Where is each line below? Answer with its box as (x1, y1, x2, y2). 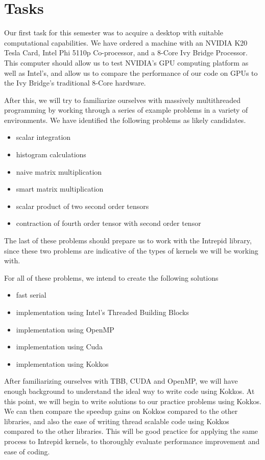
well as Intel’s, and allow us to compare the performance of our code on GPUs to (4, 67, 258, 78)
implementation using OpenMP (16, 324, 114, 334)
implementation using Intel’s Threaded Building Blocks (16, 307, 189, 317)
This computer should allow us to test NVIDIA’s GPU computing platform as (4, 57, 249, 68)
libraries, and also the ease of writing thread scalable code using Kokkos (4, 415, 229, 426)
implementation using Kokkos (16, 358, 109, 369)
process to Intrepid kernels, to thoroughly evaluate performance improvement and (4, 435, 260, 446)
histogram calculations (16, 149, 86, 160)
